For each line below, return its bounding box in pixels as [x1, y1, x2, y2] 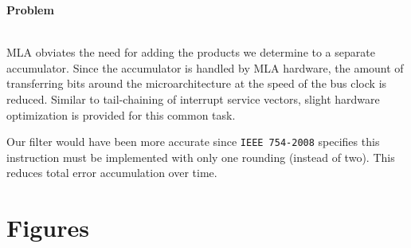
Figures [6, 211, 89, 244]
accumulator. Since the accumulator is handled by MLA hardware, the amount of [6, 59, 404, 76]
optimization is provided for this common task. [6, 106, 236, 123]
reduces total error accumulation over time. [6, 164, 217, 181]
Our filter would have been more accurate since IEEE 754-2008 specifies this [6, 133, 380, 150]
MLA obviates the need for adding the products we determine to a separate [6, 44, 375, 61]
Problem [6, 2, 54, 18]
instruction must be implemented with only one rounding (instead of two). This [6, 148, 395, 165]
